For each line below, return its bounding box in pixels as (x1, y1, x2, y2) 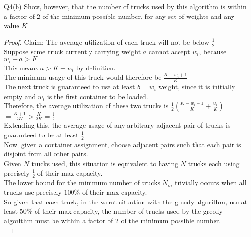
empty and (4, 91, 36, 101)
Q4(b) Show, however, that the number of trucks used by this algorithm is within (4, 1, 247, 11)
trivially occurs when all (175, 177, 247, 187)
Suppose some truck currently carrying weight (4, 46, 141, 56)
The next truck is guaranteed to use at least (4, 82, 135, 92)
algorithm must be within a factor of (4, 215, 113, 225)
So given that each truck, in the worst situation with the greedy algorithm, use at (4, 196, 248, 206)
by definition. (76, 62, 116, 72)
